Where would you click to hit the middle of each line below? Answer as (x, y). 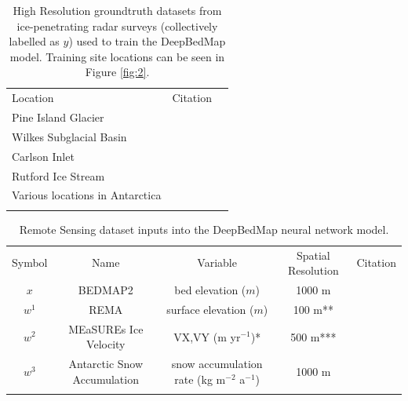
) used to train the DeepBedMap (147, 41)
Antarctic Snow (106, 364)
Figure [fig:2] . (117, 72)
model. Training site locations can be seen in (117, 56)
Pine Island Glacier (58, 117)
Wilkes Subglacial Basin (69, 136)
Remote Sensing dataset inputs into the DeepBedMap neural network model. (204, 229)
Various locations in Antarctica (87, 195)
